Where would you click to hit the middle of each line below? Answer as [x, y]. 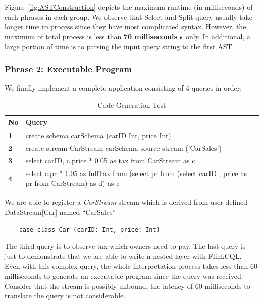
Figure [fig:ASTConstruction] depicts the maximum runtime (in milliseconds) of [129, 7]
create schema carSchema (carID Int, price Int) [98, 135]
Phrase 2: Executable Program [68, 69]
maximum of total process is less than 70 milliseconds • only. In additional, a [128, 36]
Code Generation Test [132, 104]
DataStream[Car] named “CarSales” [60, 212]
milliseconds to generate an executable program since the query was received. [124, 276]
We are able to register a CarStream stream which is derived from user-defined [126, 202]
